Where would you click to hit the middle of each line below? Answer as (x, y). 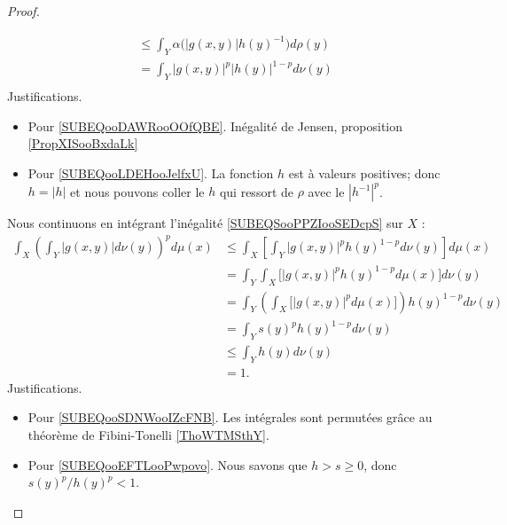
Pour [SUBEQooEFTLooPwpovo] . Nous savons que (168, 464)
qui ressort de (256, 191)
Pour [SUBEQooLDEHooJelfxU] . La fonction (151, 173)
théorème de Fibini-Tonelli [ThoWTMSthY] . (148, 435)
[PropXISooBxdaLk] (83, 143)
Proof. (23, 11)
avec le (326, 191)
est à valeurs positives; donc (364, 173)
